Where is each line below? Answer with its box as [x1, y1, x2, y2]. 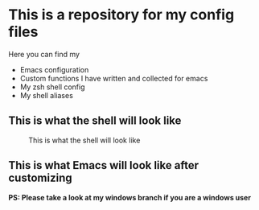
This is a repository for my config [8, 6, 235, 24]
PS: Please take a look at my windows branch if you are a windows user [8, 192, 252, 202]
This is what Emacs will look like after [8, 159, 199, 172]
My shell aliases [19, 90, 74, 100]
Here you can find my [8, 49, 80, 59]
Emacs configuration [19, 64, 89, 74]
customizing [8, 171, 72, 185]
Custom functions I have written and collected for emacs [19, 73, 208, 83]
